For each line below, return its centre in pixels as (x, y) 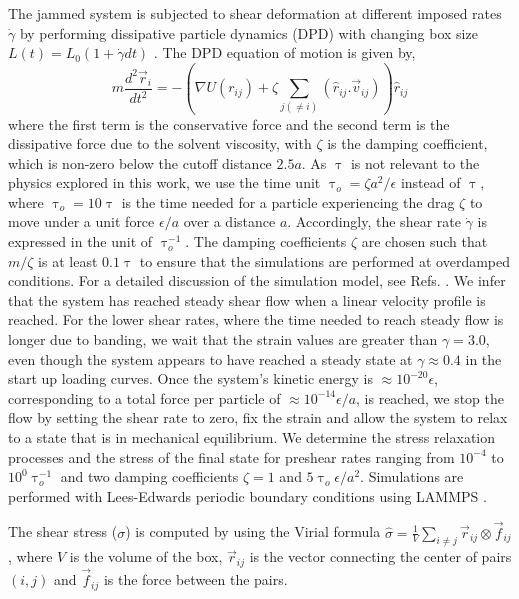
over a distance (229, 221)
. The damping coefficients (266, 241)
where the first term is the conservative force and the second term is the (229, 123)
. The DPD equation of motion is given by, (284, 52)
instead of (430, 182)
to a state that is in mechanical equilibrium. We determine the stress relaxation (252, 437)
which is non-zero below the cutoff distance (140, 162)
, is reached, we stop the (430, 397)
